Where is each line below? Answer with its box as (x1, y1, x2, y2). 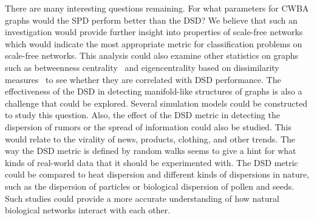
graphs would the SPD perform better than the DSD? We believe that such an (5, 13, 298, 26)
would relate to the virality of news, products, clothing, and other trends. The (5, 132, 296, 145)
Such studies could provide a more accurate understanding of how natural (5, 192, 279, 204)
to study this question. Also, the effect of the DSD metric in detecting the (5, 108, 280, 121)
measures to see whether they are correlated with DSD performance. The (5, 73, 281, 85)
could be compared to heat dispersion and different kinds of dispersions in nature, (5, 168, 310, 181)
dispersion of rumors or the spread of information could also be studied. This (5, 120, 292, 133)
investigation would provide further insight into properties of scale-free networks (5, 25, 303, 38)
